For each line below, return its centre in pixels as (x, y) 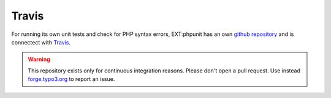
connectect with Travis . (41, 42)
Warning (39, 59)
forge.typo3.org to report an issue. (71, 79)
